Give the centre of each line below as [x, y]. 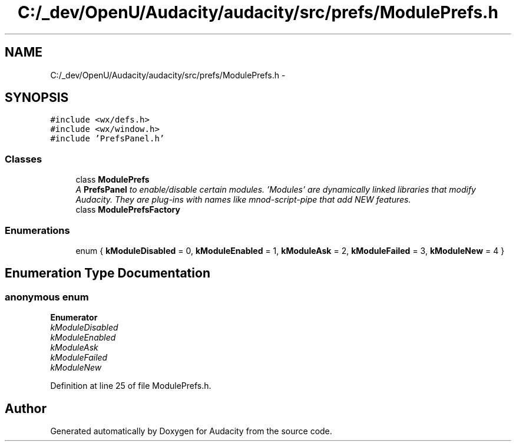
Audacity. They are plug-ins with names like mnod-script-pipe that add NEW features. [243, 200]
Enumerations [37, 230]
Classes [24, 159]
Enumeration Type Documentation [107, 273]
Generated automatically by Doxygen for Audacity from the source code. [191, 431]
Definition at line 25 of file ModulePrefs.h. [131, 386]
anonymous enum [47, 297]
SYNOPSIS [37, 98]
